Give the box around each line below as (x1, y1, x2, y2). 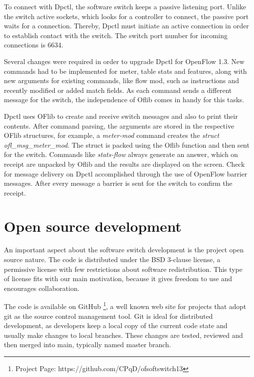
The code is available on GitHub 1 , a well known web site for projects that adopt (4, 300, 246, 311)
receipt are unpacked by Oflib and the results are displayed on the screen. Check (4, 158, 245, 169)
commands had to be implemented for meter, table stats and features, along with (4, 66, 247, 76)
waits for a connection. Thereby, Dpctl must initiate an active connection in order (4, 21, 249, 31)
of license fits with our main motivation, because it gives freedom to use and (4, 273, 233, 284)
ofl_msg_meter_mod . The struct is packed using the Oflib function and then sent (4, 139, 250, 150)
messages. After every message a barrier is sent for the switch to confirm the (4, 178, 233, 188)
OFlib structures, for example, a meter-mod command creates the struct (4, 130, 219, 140)
